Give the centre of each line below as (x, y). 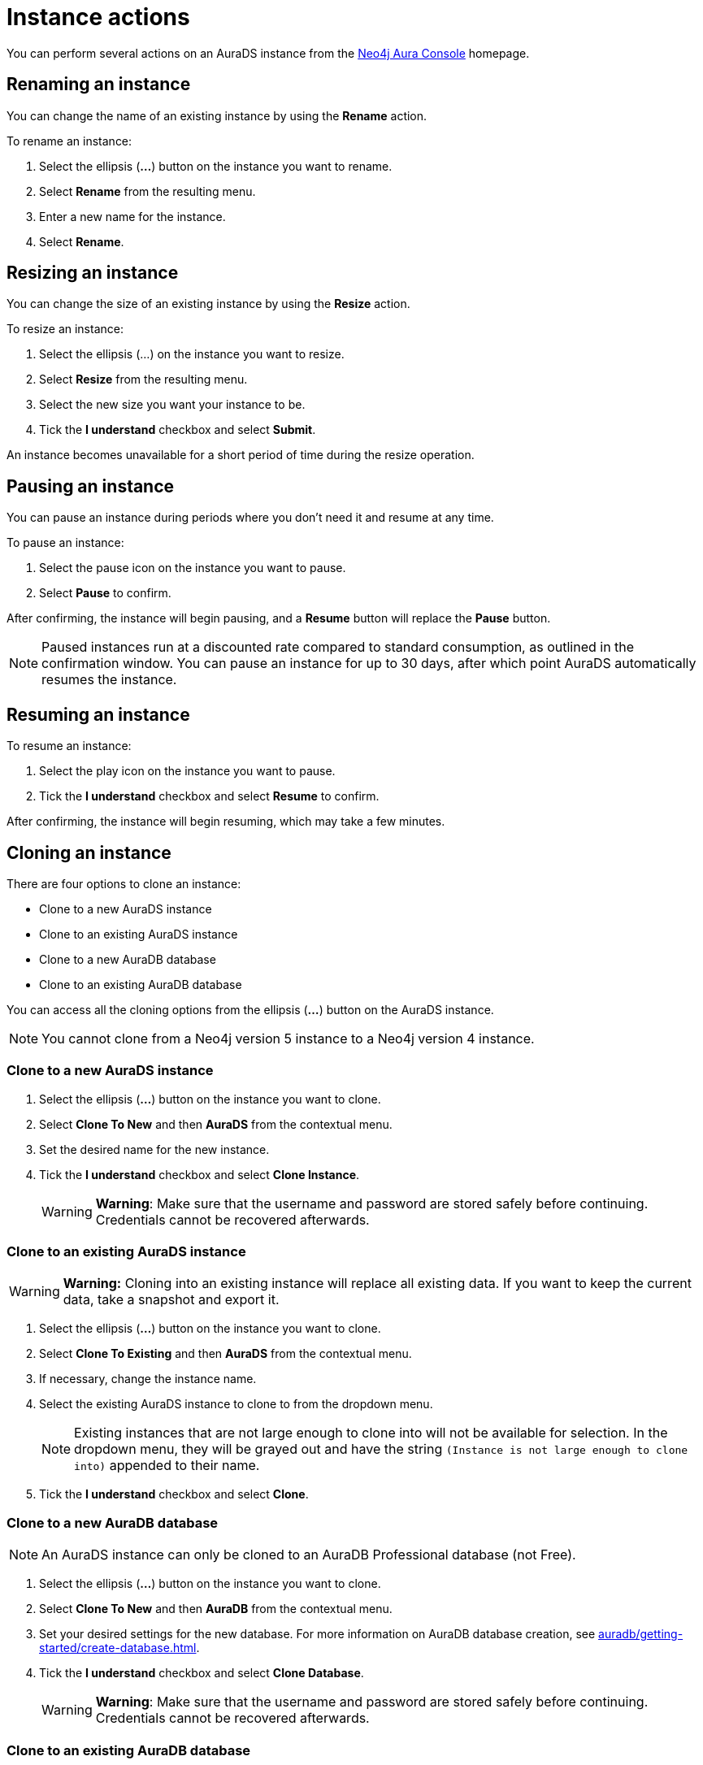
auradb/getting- (641, 1634)
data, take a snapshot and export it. (171, 1300)
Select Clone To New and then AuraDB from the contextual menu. (216, 1609)
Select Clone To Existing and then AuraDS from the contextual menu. (226, 1354)
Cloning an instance (89, 852)
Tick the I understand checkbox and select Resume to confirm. (209, 796)
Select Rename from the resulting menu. (148, 191)
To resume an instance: (69, 746)
